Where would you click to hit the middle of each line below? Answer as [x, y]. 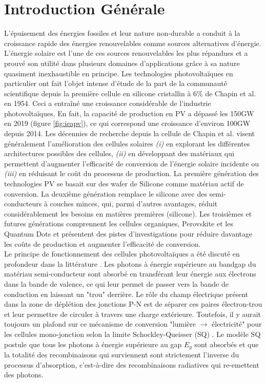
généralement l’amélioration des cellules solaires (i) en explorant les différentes [127, 143]
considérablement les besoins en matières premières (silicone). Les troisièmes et [128, 213]
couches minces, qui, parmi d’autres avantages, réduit [134, 204]
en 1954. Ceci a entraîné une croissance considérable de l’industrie [108, 103]
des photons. [24, 375]
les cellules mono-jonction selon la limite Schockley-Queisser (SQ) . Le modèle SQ [132, 334]
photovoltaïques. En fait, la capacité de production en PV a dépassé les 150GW [129, 113]
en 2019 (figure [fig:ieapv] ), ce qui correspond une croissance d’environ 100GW [127, 123]
